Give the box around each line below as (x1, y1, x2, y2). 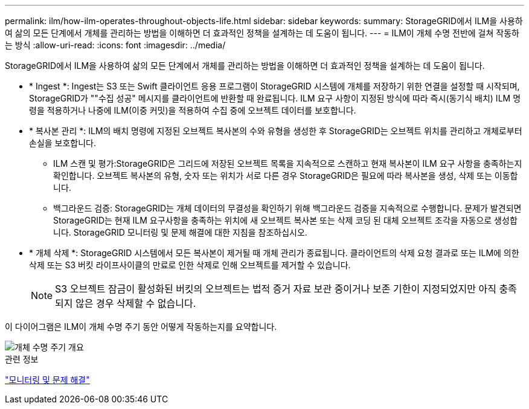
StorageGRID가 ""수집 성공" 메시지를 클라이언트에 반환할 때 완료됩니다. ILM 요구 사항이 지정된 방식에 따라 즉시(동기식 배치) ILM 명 (29, 93, 521, 103)
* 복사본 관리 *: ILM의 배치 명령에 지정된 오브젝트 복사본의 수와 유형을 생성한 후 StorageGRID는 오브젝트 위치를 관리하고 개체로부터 (29, 126, 522, 136)
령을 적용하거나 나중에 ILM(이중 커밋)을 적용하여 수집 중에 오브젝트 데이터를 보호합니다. (29, 105, 356, 115)
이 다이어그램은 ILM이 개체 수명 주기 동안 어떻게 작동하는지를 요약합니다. (5, 321, 277, 332)
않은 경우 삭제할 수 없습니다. (75, 297, 196, 309)
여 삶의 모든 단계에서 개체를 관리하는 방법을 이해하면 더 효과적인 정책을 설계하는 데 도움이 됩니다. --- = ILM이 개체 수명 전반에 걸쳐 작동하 (5, 28, 519, 38)
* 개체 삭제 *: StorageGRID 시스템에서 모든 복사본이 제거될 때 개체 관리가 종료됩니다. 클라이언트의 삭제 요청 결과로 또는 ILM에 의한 (29, 248, 519, 258)
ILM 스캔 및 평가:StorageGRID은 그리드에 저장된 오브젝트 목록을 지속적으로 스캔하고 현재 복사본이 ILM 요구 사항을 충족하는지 (53, 158, 522, 169)
